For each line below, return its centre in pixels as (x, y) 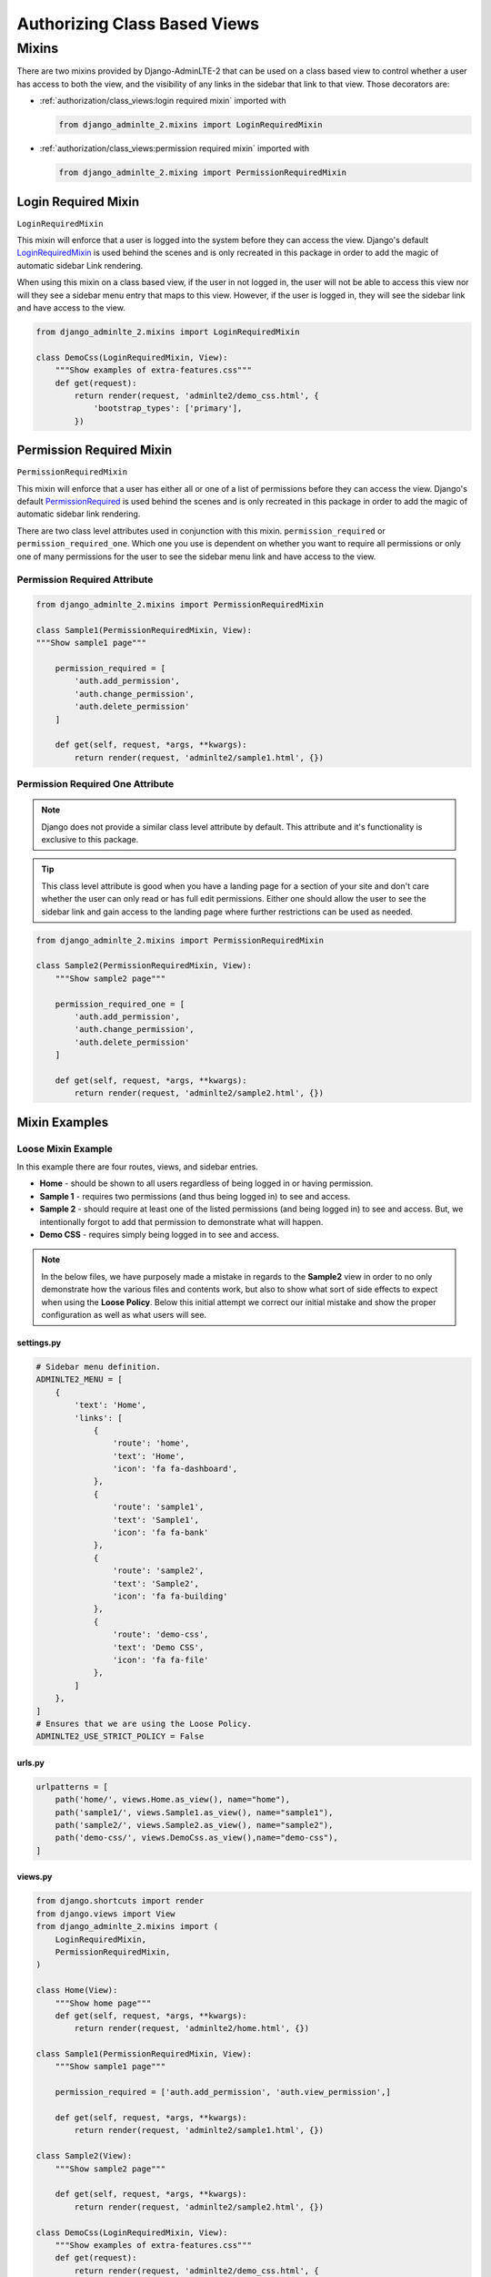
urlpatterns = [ (72, 1787)
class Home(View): (77, 1991)
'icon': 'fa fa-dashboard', (175, 1469)
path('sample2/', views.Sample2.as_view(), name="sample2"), (194, 1825)
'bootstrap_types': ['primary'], (168, 408)
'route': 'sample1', (158, 1507)
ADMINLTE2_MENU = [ (79, 1379)
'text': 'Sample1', (156, 1520)
